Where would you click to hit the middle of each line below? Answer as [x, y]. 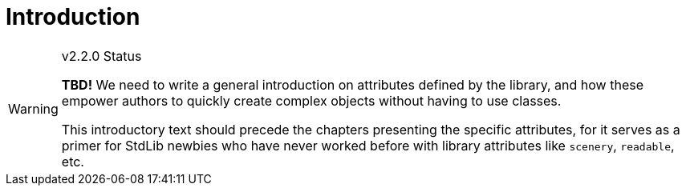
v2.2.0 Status [101, 56]
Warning [33, 108]
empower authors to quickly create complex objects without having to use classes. [311, 100]
